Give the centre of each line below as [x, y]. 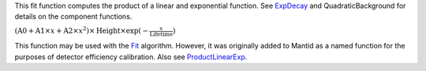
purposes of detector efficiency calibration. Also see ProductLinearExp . [131, 57]
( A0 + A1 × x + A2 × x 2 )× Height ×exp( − [82, 30]
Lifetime [161, 34]
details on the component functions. [73, 16]
